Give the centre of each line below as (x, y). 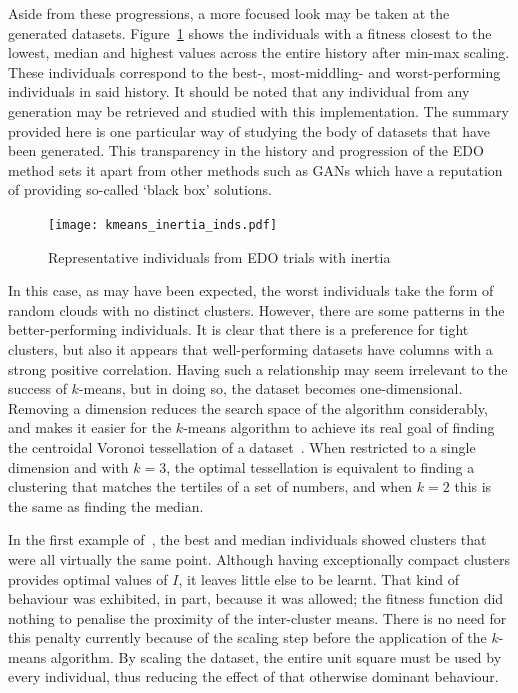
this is (473, 486)
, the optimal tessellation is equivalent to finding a (320, 466)
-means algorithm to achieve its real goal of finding (339, 427)
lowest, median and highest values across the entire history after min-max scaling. (259, 52)
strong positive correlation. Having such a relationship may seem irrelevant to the (258, 368)
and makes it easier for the (90, 427)
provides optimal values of (88, 578)
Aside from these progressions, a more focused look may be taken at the (229, 13)
